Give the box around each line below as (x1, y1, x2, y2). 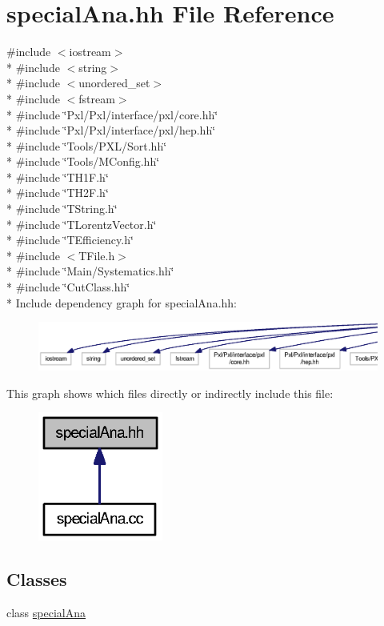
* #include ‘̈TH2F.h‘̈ (6, 184, 109, 201)
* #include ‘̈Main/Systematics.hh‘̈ (6, 263, 174, 279)
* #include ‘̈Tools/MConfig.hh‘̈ (6, 153, 160, 170)
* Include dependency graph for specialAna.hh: (6, 294, 237, 311)
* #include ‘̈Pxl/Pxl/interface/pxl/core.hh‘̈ (6, 106, 218, 122)
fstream (78, 90, 115, 106)
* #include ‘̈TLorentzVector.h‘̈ (6, 215, 157, 232)
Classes (6, 567, 67, 592)
